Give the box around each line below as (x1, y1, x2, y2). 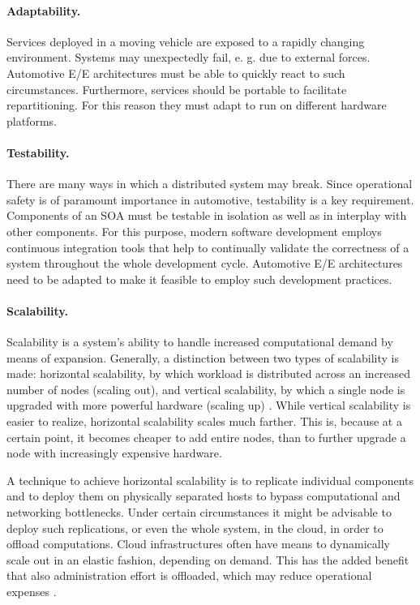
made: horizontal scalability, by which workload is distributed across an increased (6, 365, 411, 382)
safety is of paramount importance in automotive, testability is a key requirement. (6, 191, 414, 208)
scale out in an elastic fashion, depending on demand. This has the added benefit (6, 551, 409, 568)
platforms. (6, 112, 57, 129)
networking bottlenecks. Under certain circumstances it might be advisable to (6, 504, 392, 521)
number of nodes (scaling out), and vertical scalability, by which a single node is (6, 380, 405, 397)
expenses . (6, 583, 57, 600)
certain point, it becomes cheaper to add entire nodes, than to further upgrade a (6, 428, 406, 445)
